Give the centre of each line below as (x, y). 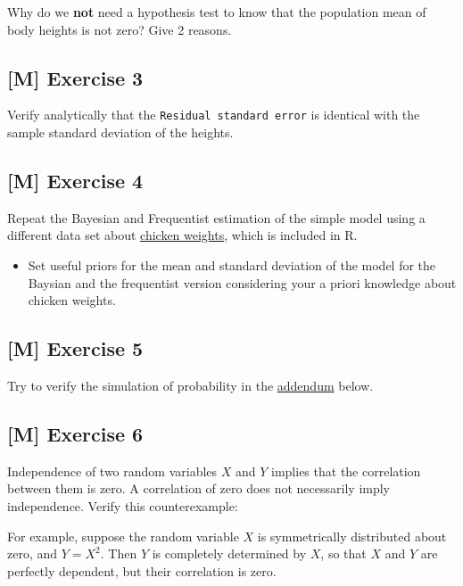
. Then (119, 553)
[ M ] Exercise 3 (75, 77)
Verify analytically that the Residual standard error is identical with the (214, 115)
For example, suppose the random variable (123, 536)
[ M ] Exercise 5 (75, 348)
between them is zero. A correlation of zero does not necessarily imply (199, 488)
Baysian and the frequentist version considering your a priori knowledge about (242, 282)
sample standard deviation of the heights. (120, 132)
